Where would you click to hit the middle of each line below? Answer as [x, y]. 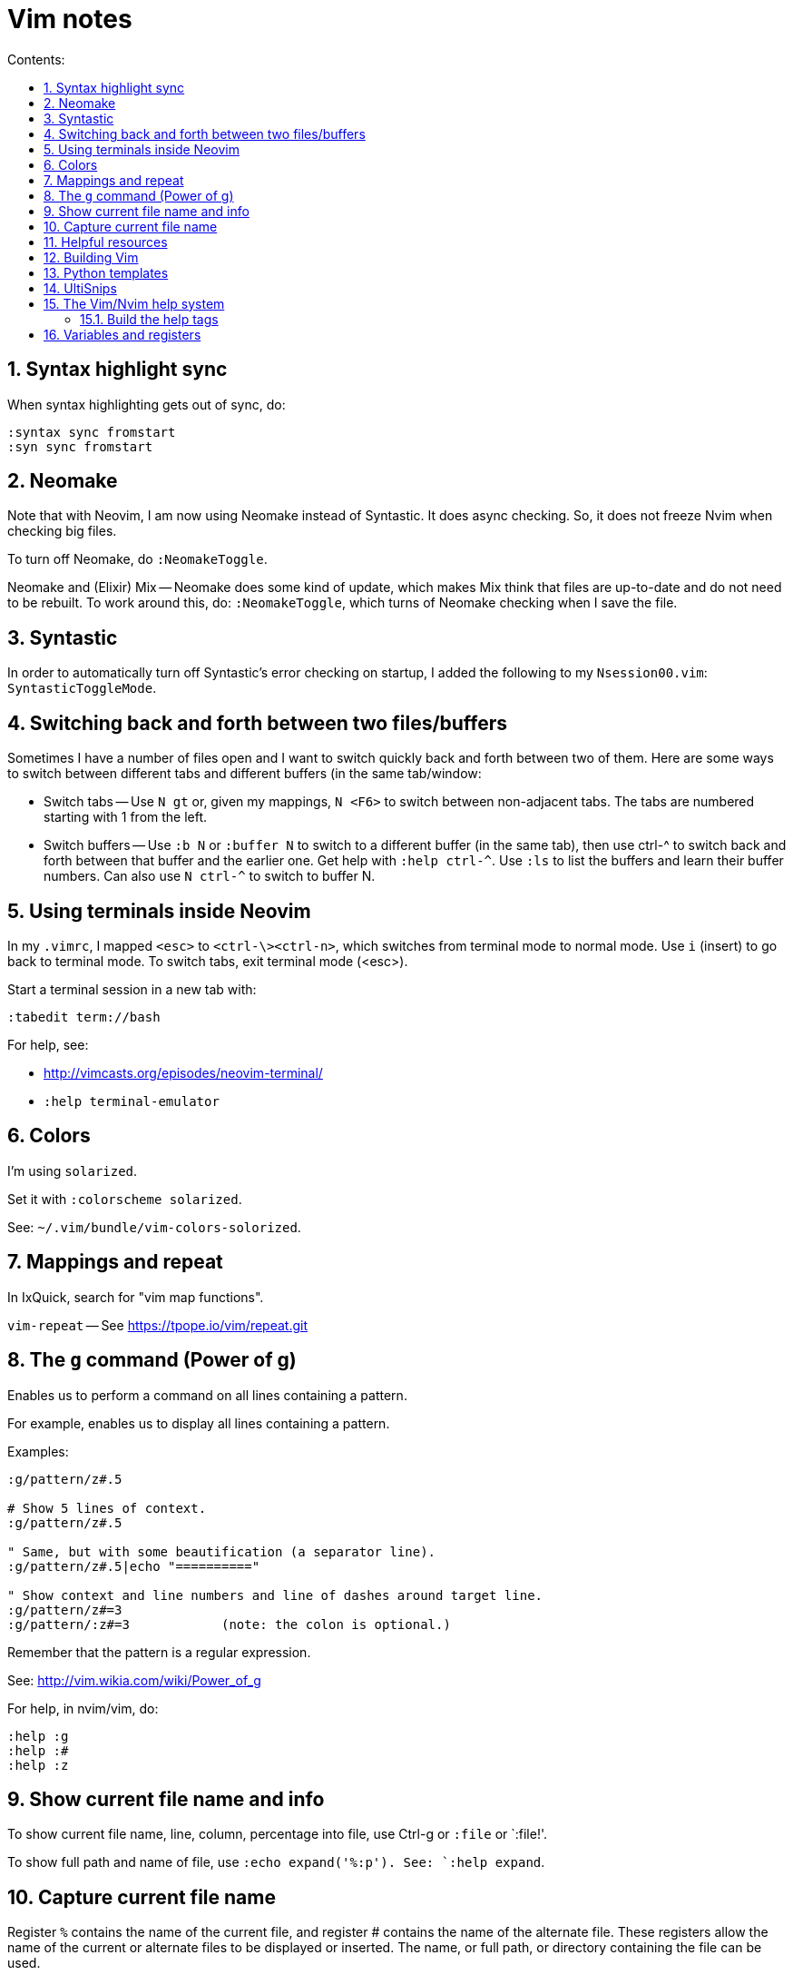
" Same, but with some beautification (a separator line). [222, 1551]
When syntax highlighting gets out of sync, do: [147, 404]
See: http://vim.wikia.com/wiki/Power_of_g [134, 1680]
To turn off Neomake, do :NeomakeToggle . [137, 559]
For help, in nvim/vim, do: [83, 1708]
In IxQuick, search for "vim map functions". [136, 1297]
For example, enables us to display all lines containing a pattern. [199, 1423]
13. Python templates [106, 272]
